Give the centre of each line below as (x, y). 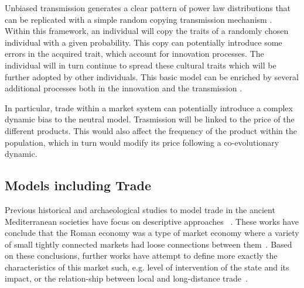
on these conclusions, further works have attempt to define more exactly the (141, 256)
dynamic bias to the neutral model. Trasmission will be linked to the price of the (150, 119)
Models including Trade (78, 185)
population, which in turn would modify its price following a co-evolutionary (142, 142)
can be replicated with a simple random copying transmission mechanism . (139, 19)
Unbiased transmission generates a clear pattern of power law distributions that (148, 8)
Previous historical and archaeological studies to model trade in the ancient (140, 209)
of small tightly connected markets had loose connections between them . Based (148, 244)
